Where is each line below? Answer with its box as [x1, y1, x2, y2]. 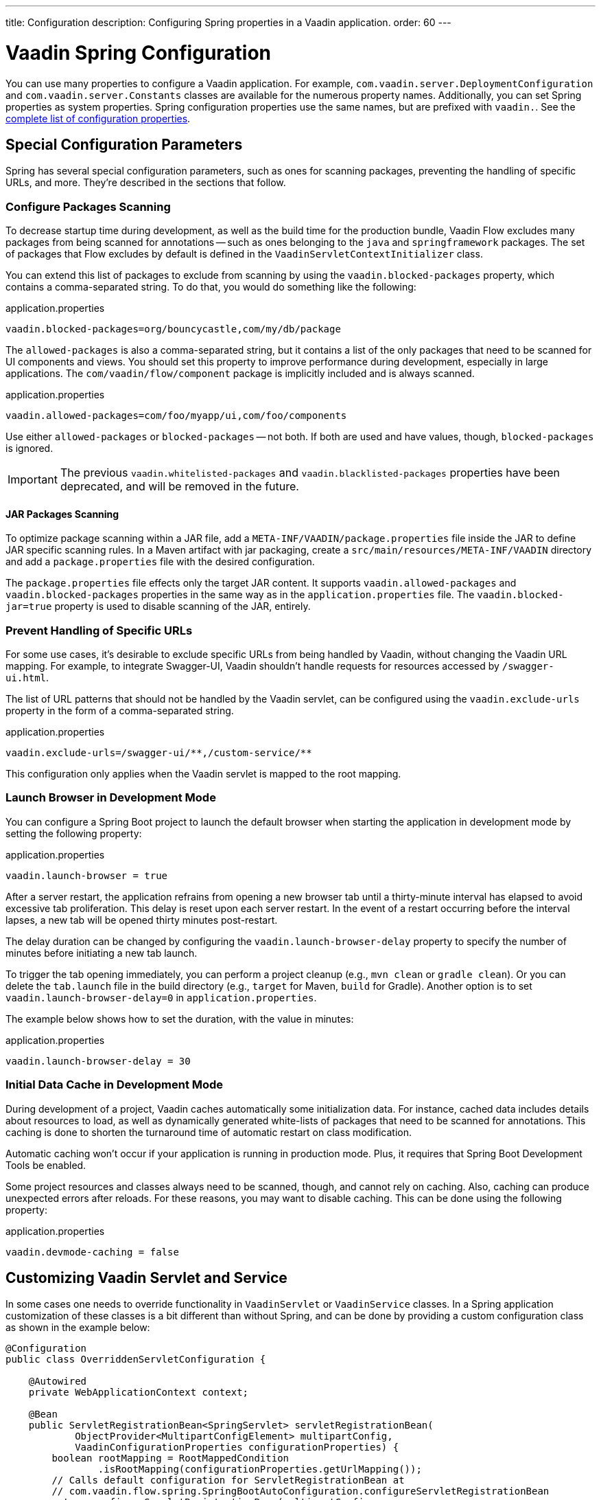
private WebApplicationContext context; [28, 1387, 249, 1398]
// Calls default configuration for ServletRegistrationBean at [51, 1475, 405, 1486]
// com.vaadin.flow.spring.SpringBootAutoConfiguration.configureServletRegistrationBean [51, 1486, 550, 1497]
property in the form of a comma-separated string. [5, 705, 234, 717]
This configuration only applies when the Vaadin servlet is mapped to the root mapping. [5, 768, 401, 780]
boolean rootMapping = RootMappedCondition [51, 1453, 290, 1464]
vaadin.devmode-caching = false [5, 1246, 179, 1258]
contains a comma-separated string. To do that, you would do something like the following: [5, 281, 416, 293]
